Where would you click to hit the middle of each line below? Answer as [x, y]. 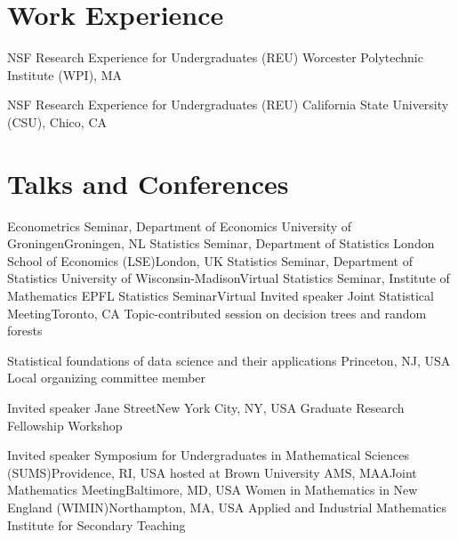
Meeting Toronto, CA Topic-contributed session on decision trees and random [217, 313]
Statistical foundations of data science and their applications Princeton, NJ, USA [229, 360]
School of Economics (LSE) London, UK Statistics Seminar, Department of [210, 260]
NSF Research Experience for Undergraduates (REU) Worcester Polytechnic [215, 57]
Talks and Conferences [148, 183]
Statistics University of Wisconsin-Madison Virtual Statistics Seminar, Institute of [229, 278]
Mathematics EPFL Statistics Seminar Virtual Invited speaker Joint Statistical [221, 295]
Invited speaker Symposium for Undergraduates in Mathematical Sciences [208, 455]
